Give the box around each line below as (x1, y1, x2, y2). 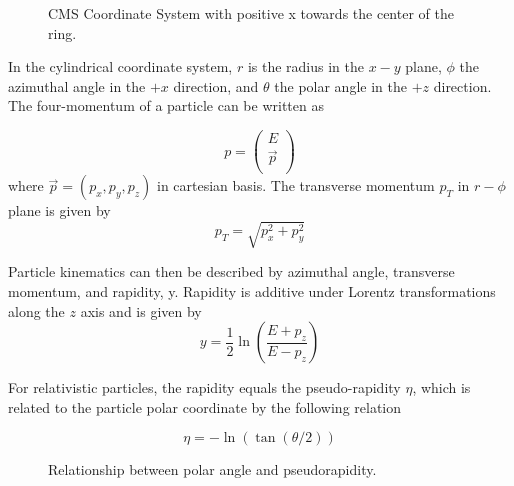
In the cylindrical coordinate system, (8, 56, 233, 77)
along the (8, 300, 65, 321)
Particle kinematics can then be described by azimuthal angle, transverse (8, 261, 455, 282)
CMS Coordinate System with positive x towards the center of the (48, 3, 454, 23)
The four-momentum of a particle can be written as (8, 95, 324, 116)
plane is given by (8, 200, 111, 221)
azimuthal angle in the (8, 75, 146, 96)
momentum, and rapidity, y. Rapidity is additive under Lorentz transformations (8, 281, 496, 302)
